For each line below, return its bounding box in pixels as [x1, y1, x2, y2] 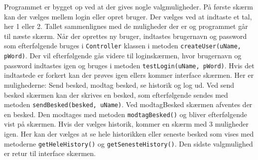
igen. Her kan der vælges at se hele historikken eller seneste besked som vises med [4, 129, 254, 139]
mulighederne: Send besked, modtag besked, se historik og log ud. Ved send [4, 79, 235, 90]
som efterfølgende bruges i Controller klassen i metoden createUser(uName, [4, 40, 241, 51]
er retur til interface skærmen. [4, 148, 96, 159]
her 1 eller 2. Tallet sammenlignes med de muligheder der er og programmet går [4, 21, 248, 31]
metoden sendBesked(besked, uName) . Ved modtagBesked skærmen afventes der [4, 99, 253, 110]
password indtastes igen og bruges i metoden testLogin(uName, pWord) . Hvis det [4, 60, 255, 70]
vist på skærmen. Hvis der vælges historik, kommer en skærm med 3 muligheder [4, 119, 249, 129]
